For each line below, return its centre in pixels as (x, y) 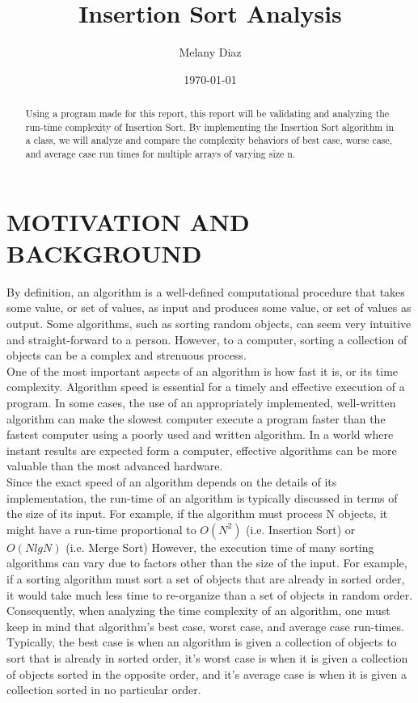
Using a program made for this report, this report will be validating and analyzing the (207, 114)
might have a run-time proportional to (101, 529)
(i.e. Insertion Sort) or (301, 529)
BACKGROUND (104, 253)
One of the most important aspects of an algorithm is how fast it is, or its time (203, 370)
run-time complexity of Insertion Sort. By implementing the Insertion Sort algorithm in (210, 126)
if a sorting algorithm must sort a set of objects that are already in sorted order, (206, 578)
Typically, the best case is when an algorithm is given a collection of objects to (202, 642)
